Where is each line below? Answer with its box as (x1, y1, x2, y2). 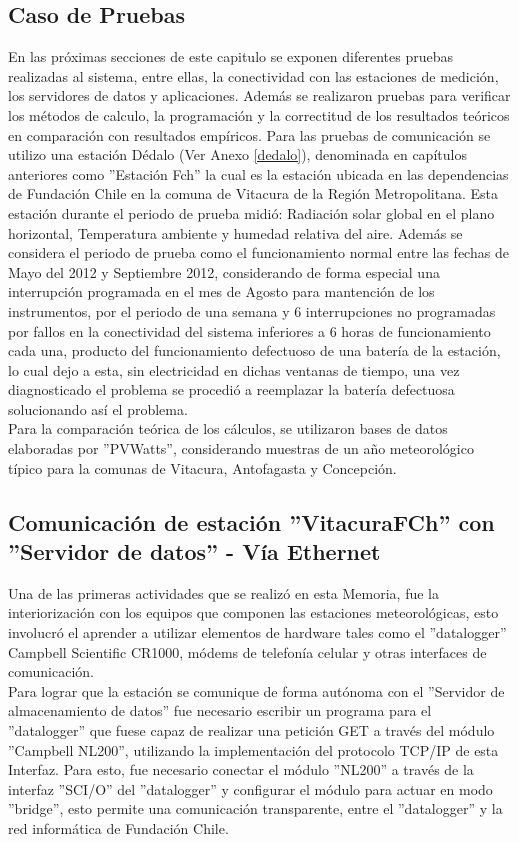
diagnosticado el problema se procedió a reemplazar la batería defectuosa (8, 379, 455, 400)
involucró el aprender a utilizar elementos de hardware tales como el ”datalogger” (8, 622, 507, 643)
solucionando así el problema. (8, 398, 188, 419)
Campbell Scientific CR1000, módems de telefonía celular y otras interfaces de (8, 641, 487, 662)
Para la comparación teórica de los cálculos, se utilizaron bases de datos (8, 418, 448, 439)
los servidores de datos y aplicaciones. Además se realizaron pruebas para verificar (8, 85, 511, 106)
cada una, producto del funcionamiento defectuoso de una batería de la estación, (8, 340, 501, 361)
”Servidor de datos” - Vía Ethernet (8, 536, 381, 567)
